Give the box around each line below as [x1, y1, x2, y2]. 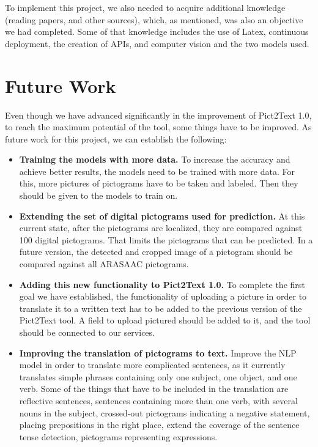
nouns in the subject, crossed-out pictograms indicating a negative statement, [19, 406, 310, 419]
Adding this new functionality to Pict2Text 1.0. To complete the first [19, 278, 305, 290]
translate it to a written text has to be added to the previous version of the [19, 301, 302, 314]
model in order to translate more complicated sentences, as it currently [19, 358, 286, 371]
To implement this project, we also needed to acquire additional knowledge [5, 1, 286, 13]
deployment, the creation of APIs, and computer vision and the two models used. [5, 37, 309, 50]
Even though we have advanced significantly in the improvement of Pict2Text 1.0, [5, 108, 312, 121]
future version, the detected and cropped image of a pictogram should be [19, 245, 293, 258]
